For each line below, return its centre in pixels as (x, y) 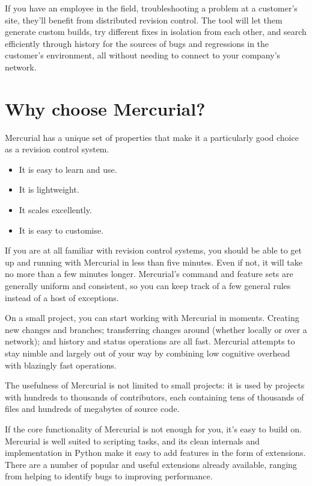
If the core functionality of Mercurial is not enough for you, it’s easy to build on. (153, 428)
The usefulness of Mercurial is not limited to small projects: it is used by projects (155, 385)
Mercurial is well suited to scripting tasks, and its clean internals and (132, 441)
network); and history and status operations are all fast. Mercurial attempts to (150, 341)
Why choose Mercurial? (105, 108)
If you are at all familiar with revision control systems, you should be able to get (154, 250)
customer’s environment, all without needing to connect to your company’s (143, 55)
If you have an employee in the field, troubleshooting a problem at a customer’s (151, 8)
